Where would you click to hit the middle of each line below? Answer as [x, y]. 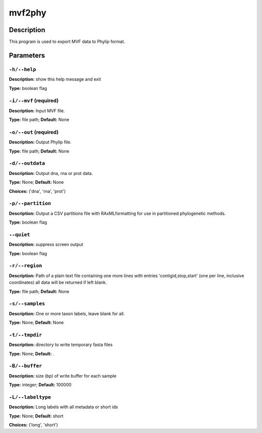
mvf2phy [28, 13]
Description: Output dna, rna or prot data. [51, 173]
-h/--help [23, 69]
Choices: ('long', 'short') [33, 425]
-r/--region [25, 266]
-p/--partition [30, 203]
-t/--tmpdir [25, 335]
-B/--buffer [25, 366]
